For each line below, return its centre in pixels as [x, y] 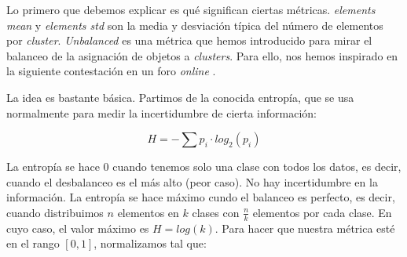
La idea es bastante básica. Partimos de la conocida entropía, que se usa [180, 97]
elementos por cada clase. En [322, 212]
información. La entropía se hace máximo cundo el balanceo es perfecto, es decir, [201, 197]
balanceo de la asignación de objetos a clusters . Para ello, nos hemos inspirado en [202, 55]
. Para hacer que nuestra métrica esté [305, 228]
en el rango [33, 243]
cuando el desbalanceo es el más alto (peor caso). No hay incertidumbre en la [192, 181]
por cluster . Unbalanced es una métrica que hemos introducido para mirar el [189, 40]
